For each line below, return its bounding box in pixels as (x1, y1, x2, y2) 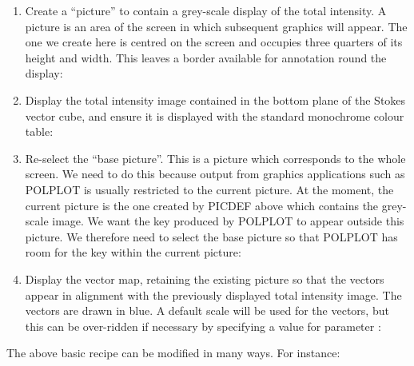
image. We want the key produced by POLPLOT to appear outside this (52, 213, 404, 229)
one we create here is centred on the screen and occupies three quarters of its (25, 34, 403, 50)
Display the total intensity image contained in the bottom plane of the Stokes (25, 91, 406, 108)
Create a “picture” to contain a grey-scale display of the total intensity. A (25, 2, 387, 18)
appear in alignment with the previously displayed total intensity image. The (25, 286, 402, 303)
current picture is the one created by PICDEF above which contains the (25, 197, 379, 213)
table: (25, 123, 54, 140)
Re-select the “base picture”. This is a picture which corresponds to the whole (25, 149, 406, 166)
